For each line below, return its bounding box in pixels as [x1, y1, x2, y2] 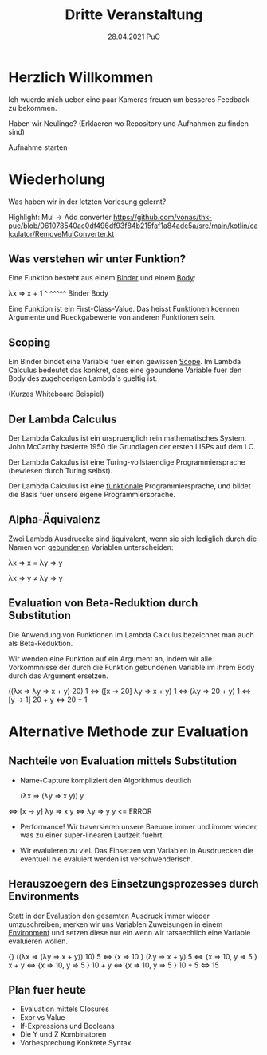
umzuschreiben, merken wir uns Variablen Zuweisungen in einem [8, 919, 223, 929]
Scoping [8, 335, 51, 349]
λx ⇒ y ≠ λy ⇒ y [8, 573, 63, 582]
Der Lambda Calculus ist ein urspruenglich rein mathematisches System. [8, 433, 247, 443]
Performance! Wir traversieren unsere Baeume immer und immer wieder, [19, 822, 259, 831]
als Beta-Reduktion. [8, 638, 73, 648]
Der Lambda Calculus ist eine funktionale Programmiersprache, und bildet [8, 481, 251, 491]
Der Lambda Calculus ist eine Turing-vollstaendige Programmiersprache [8, 457, 245, 467]
